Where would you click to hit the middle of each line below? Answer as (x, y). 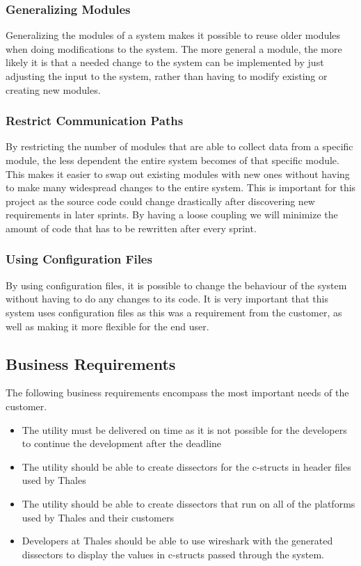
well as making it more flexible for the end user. (107, 326)
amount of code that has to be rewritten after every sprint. (131, 228)
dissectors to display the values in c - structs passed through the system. (173, 554)
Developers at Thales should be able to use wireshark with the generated (177, 541)
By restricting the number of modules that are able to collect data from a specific (179, 146)
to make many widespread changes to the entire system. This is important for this (181, 187)
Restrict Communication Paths (95, 121)
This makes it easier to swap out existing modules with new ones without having (178, 173)
